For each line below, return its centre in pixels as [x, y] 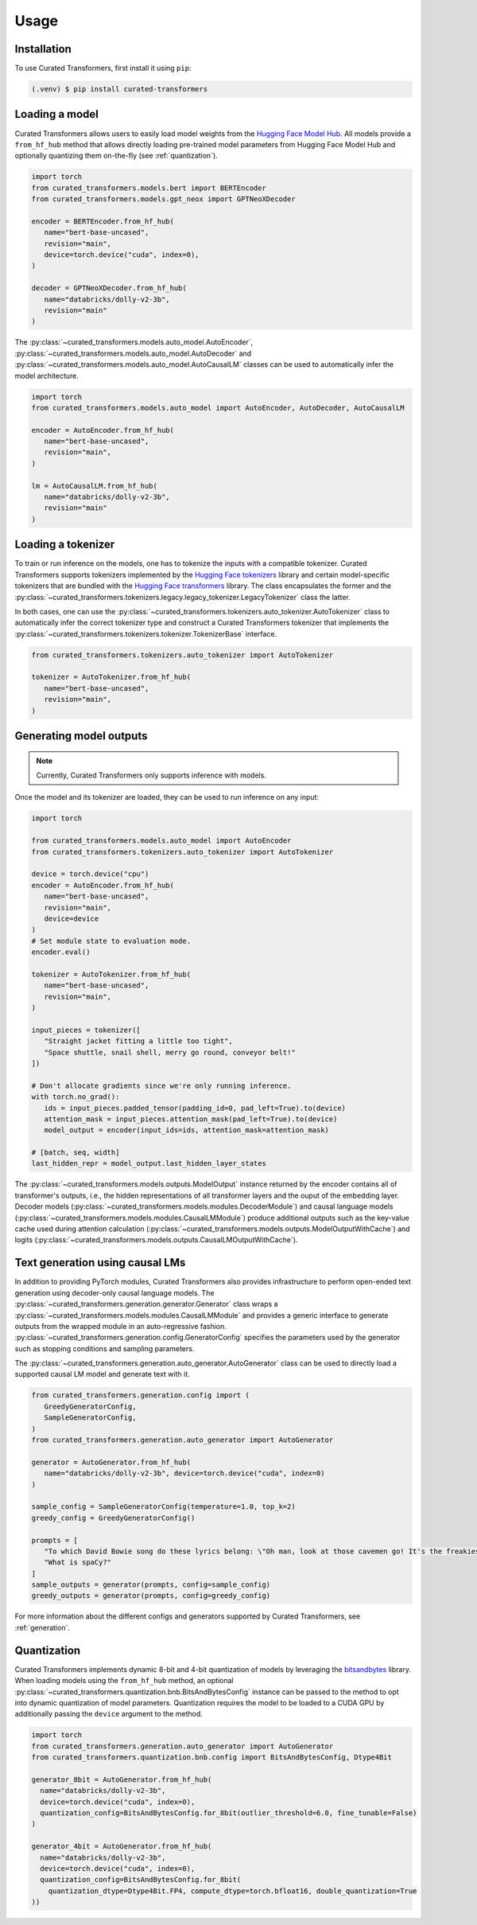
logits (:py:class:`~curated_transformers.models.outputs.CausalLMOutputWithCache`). [156, 1240]
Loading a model [57, 114]
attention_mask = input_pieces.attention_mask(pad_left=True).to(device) [191, 1119]
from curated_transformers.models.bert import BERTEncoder [149, 188]
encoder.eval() [61, 952]
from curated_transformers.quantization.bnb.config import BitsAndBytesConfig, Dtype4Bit [212, 1757]
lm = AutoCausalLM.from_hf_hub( [95, 486]
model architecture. [47, 376]
